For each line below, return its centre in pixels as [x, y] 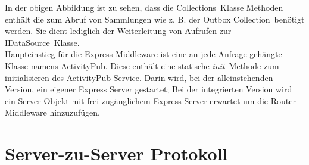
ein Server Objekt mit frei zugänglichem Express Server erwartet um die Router [150, 100]
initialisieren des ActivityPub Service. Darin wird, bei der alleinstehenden [139, 77]
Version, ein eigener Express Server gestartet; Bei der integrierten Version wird [149, 89]
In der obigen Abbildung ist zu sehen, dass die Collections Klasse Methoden [144, 7]
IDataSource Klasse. [42, 42]
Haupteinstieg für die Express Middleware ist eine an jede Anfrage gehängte [143, 54]
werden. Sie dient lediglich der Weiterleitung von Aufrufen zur [118, 31]
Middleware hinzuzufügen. [52, 112]
